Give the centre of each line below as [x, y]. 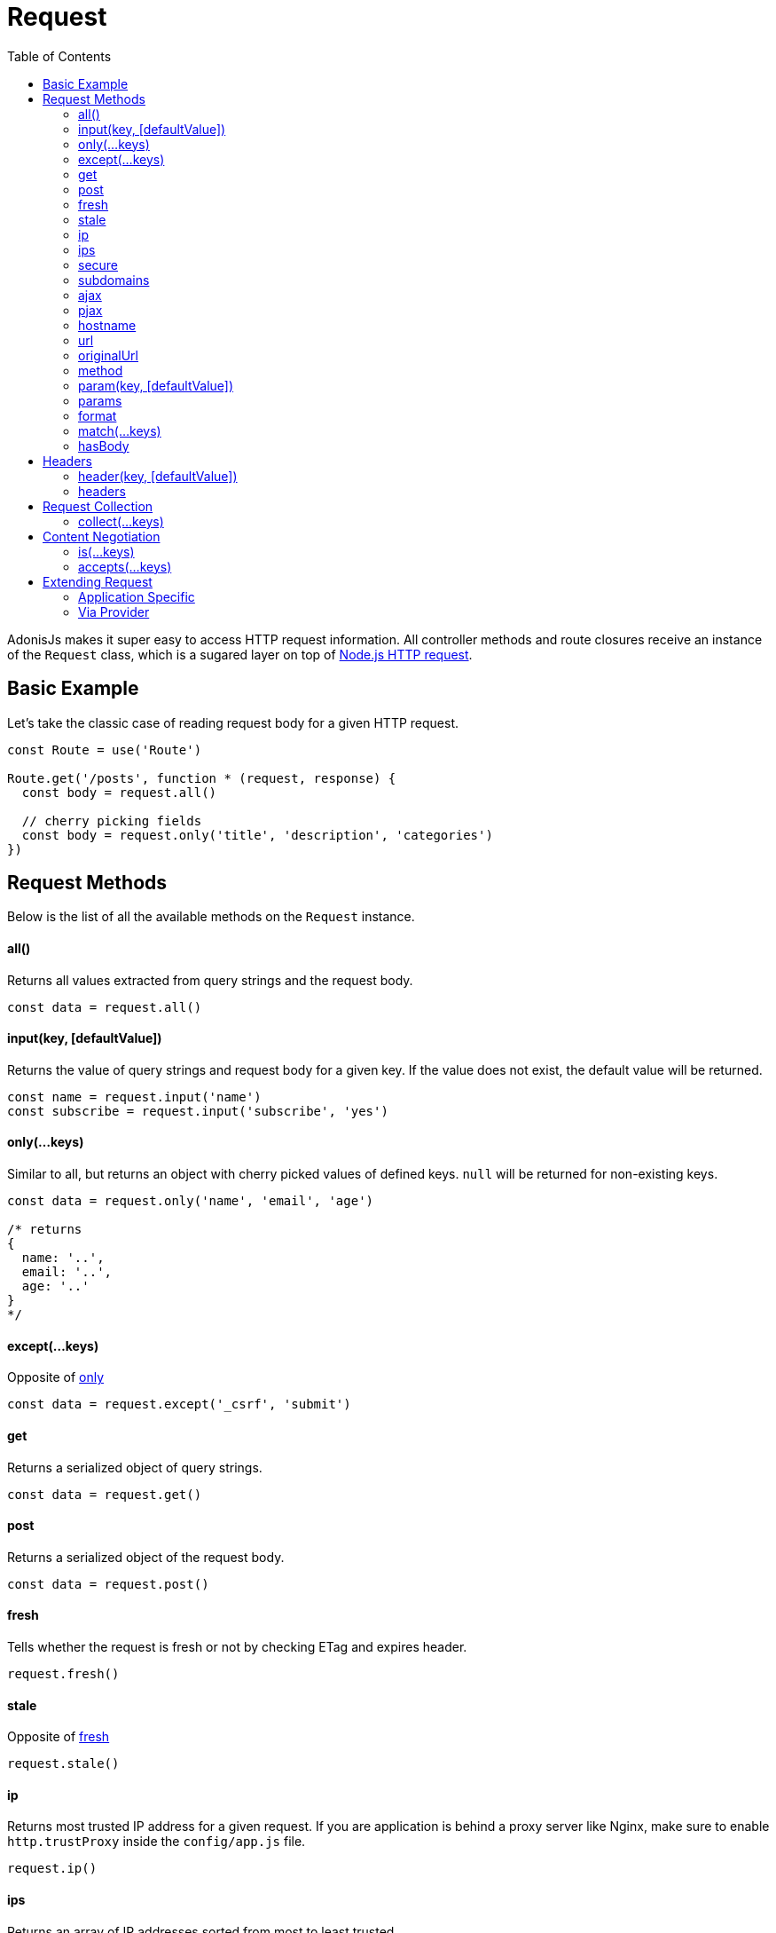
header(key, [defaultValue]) [158, 476]
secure [98, 264]
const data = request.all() [105, 1007]
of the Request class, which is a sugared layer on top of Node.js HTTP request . [240, 654]
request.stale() [63, 1764]
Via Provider [114, 611]
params [100, 400]
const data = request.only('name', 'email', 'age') [191, 1201]
